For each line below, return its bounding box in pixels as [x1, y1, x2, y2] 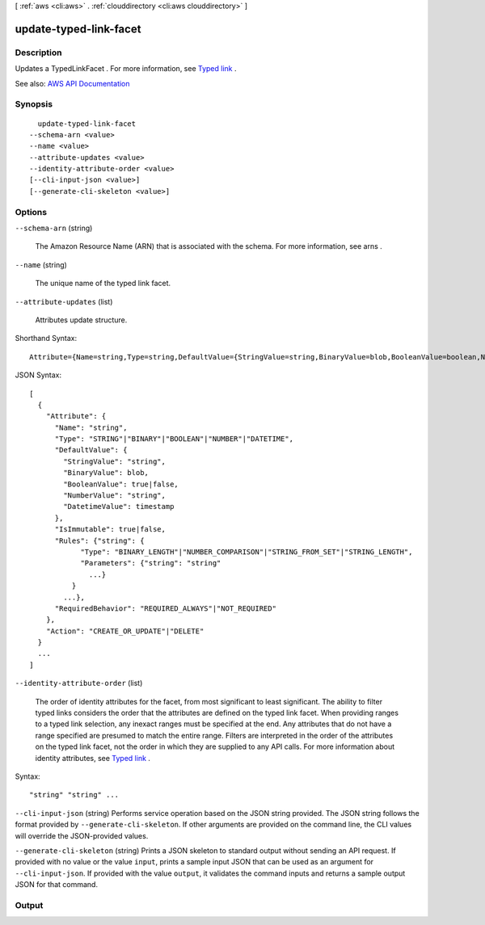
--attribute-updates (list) [15, 296, 113, 306]
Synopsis [15, 99, 53, 110]
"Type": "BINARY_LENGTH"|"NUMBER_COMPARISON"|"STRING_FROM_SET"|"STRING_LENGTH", [80, 547, 413, 557]
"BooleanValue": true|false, [63, 479, 179, 489]
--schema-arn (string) [15, 223, 93, 233]
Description [15, 47, 62, 58]
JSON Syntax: [15, 370, 62, 380]
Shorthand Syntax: [15, 334, 77, 343]
